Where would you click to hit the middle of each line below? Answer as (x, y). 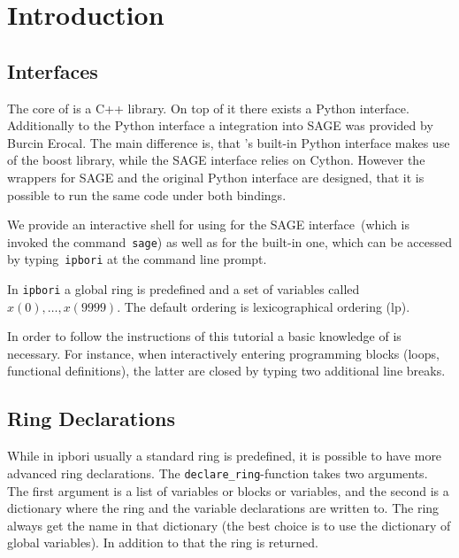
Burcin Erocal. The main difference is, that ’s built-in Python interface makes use (229, 142)
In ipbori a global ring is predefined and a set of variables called (184, 289)
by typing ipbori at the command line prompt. (137, 259)
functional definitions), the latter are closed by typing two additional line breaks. (226, 371)
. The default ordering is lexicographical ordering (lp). (264, 306)
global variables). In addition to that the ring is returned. (163, 542)
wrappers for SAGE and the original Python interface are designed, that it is (216, 177)
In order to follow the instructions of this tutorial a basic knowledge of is (204, 336)
